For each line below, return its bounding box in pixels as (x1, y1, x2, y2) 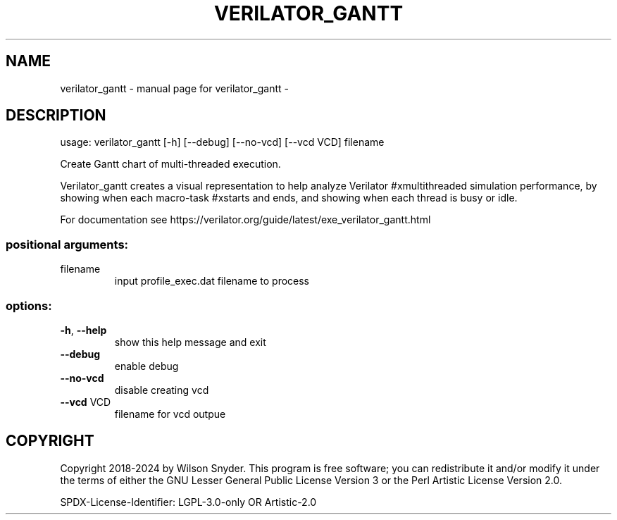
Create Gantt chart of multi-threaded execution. (60, 158, 281, 171)
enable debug (114, 359, 179, 372)
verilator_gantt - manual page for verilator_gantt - (60, 82, 289, 94)
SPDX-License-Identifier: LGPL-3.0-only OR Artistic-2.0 (60, 495, 317, 508)
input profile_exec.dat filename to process (114, 275, 310, 287)
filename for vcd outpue (114, 407, 226, 420)
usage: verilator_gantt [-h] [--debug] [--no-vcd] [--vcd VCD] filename (60, 136, 385, 149)
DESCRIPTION (6, 106, 106, 125)
